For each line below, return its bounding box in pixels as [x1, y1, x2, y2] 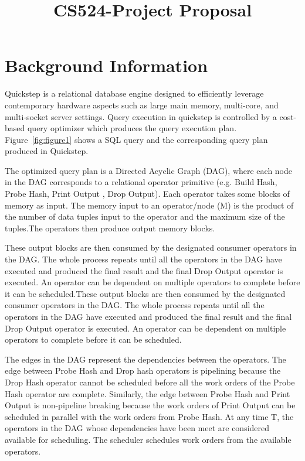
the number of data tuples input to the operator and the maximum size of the [5, 210, 285, 223]
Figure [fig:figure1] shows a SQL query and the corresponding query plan [5, 133, 268, 145]
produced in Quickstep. [5, 145, 89, 157]
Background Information [5, 53, 208, 77]
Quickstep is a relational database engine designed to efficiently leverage [5, 87, 264, 100]
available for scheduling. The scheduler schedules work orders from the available [5, 433, 292, 445]
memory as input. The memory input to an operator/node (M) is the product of [5, 199, 294, 211]
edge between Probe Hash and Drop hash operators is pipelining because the [5, 364, 281, 377]
